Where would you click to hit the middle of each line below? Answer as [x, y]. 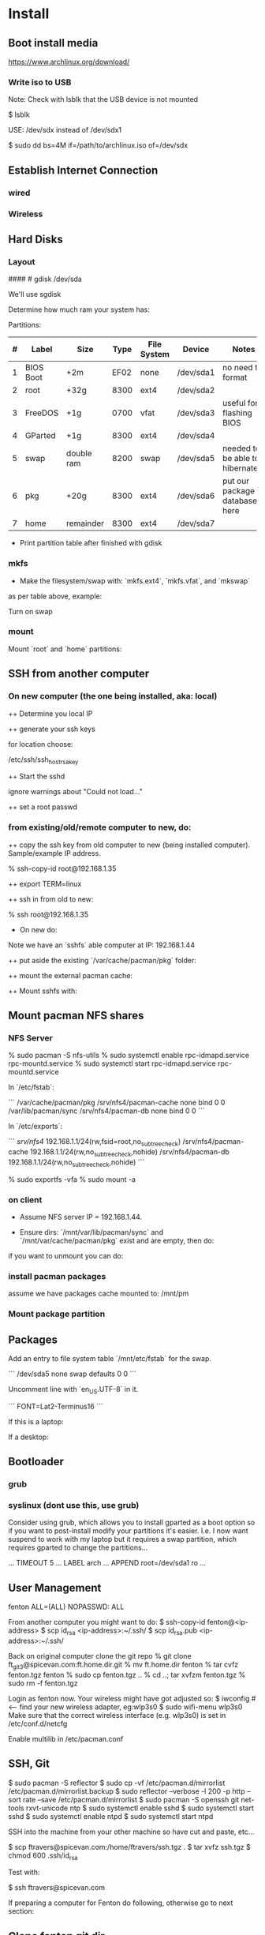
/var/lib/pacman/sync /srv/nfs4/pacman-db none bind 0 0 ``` [106, 1111]
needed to [241, 448]
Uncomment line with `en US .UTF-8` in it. [73, 1390]
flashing [237, 413]
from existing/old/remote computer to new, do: [100, 827]
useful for [240, 403]
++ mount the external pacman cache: [70, 975]
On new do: [38, 929]
